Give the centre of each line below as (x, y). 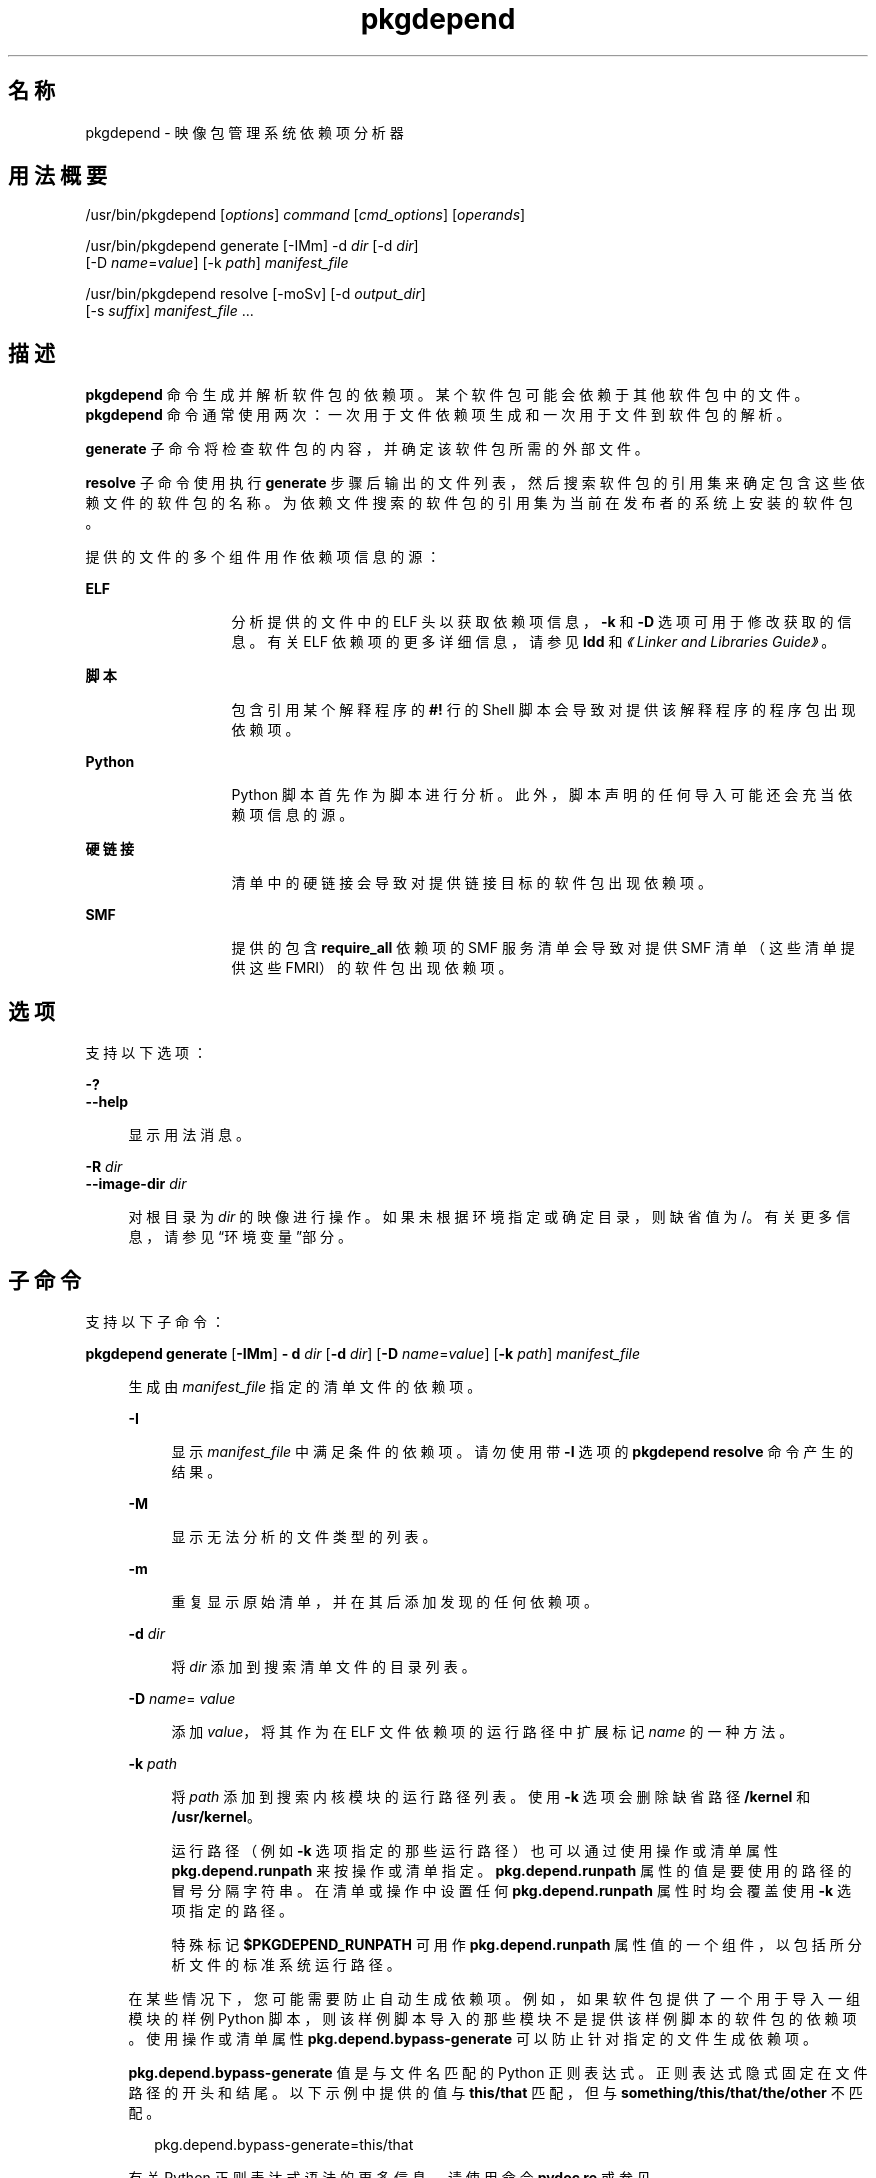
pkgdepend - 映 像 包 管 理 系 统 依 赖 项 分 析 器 (244, 132)
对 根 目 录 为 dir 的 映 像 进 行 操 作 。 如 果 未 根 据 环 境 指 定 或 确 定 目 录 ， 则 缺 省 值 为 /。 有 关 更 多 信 (489, 1217)
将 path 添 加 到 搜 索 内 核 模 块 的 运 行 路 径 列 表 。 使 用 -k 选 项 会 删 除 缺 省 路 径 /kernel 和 (491, 1796)
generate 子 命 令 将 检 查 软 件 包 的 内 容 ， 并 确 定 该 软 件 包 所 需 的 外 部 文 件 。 (367, 449)
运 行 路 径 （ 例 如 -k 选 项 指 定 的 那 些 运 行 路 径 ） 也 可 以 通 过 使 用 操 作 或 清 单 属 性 (474, 1850)
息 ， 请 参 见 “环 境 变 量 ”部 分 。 (240, 1237)
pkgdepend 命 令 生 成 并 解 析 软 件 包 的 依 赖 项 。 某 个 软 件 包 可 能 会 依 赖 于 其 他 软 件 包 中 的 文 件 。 (447, 395)
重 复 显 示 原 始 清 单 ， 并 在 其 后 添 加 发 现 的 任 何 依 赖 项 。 (384, 1601)
